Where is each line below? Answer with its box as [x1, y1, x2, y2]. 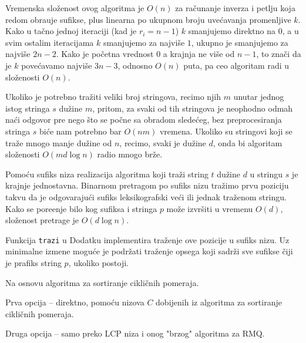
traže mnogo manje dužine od [5, 136, 112, 149]
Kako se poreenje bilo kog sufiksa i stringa [5, 202, 157, 214]
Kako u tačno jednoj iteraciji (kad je [5, 25, 137, 37]
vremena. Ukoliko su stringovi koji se [159, 125, 292, 137]
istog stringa [5, 102, 50, 114]
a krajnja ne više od [163, 48, 235, 60]
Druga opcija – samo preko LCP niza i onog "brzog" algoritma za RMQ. [5, 327, 265, 339]
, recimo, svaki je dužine [119, 136, 206, 149]
